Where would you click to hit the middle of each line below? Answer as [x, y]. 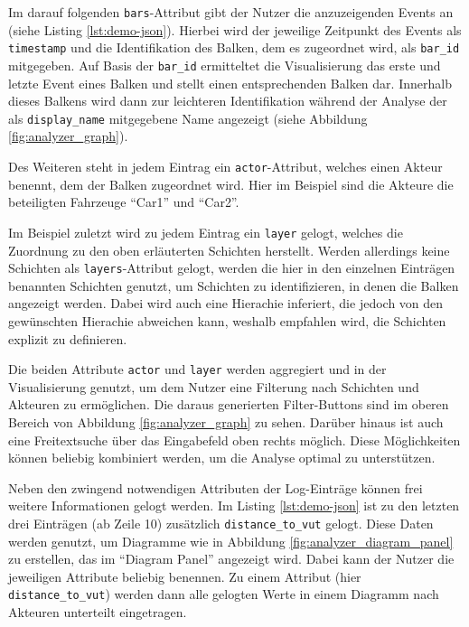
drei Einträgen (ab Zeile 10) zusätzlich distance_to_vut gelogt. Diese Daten [221, 523]
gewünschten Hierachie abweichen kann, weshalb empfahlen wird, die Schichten [227, 320]
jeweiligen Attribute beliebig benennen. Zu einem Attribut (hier [185, 576]
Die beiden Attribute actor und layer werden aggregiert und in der [197, 369]
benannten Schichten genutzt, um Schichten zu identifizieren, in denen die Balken [234, 285]
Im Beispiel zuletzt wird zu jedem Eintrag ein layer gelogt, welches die [206, 232]
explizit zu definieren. [68, 338]
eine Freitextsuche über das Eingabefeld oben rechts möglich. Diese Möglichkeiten [234, 440]
